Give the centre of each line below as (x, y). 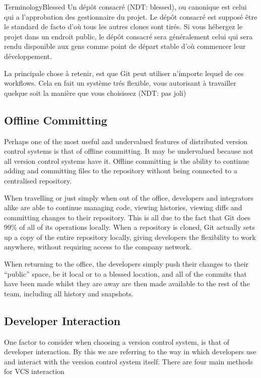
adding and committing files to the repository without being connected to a (121, 171)
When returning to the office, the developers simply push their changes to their (126, 264)
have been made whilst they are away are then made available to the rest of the (127, 283)
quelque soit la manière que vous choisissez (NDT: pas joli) (95, 92)
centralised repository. (38, 180)
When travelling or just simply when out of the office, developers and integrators (129, 197)
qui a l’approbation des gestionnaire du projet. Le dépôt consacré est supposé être (131, 16)
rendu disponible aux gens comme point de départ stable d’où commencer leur (125, 46)
